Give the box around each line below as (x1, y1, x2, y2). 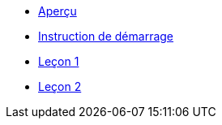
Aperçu (38, 4, 77, 18)
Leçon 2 (38, 80, 82, 93)
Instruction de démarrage (38, 29, 174, 43)
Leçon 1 (38, 54, 79, 68)
